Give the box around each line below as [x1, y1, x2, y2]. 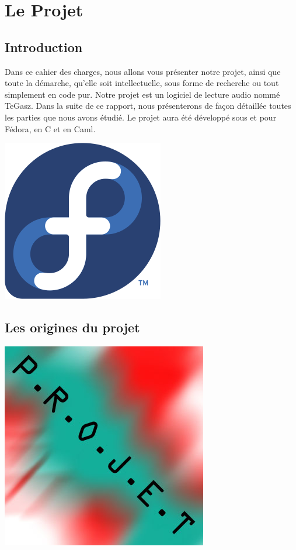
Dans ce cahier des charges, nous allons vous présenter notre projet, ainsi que [5, 65, 281, 77]
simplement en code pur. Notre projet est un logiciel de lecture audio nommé [5, 88, 280, 100]
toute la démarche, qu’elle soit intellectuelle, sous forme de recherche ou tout [5, 77, 279, 89]
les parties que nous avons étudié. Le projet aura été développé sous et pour [5, 111, 277, 123]
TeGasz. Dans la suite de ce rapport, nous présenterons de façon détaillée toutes [5, 99, 291, 112]
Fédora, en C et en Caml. [5, 122, 96, 135]
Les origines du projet [5, 318, 140, 336]
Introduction [5, 37, 83, 56]
